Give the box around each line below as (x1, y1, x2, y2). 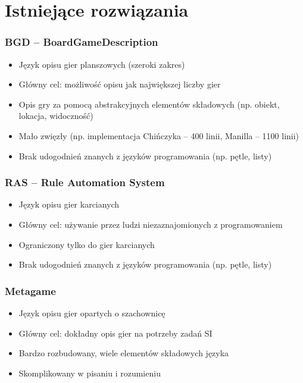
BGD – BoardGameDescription (5, 34, 158, 49)
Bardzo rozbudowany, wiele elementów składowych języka (18, 347, 229, 359)
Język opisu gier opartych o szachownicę (18, 306, 165, 319)
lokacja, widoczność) (18, 109, 93, 122)
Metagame (5, 283, 56, 298)
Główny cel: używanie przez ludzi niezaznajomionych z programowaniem (18, 218, 283, 230)
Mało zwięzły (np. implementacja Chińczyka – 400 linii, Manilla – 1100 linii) (18, 129, 299, 142)
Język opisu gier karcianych (18, 198, 120, 211)
